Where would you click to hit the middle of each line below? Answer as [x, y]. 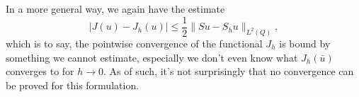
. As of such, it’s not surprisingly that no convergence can [229, 71]
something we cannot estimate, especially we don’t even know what [152, 57]
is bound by [305, 43]
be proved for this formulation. [73, 85]
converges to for [40, 71]
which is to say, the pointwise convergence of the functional [134, 43]
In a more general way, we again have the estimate [115, 8]
